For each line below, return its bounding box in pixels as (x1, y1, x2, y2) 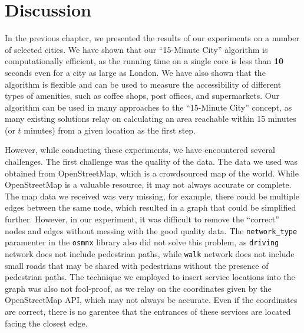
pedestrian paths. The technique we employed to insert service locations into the (5, 271, 295, 283)
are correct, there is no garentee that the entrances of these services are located (5, 305, 291, 317)
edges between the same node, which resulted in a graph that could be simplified (5, 201, 296, 214)
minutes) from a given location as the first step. (24, 124, 196, 136)
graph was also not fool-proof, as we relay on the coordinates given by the (5, 282, 272, 294)
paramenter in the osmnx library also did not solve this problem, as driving (5, 236, 279, 248)
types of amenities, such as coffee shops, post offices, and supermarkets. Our (5, 89, 279, 102)
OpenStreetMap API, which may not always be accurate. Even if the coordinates (5, 294, 298, 306)
